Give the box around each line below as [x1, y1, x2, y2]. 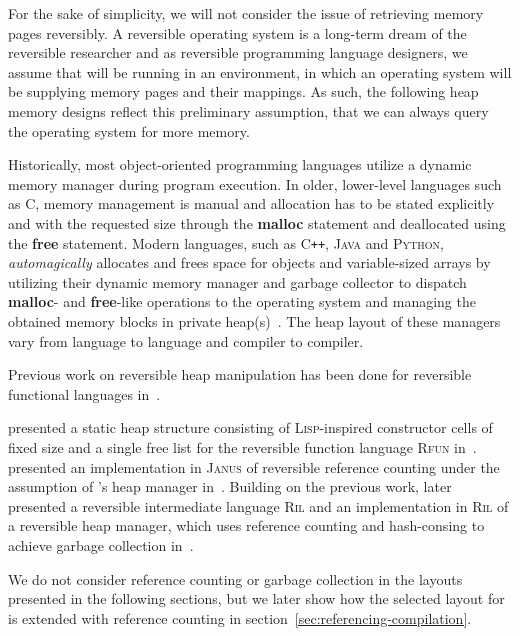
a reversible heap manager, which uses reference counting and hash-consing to [8, 515, 485, 536]
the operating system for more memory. [8, 120, 250, 141]
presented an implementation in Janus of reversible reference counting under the [8, 456, 500, 477]
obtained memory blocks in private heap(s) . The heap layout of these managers [8, 310, 501, 331]
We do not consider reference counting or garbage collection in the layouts [8, 568, 463, 589]
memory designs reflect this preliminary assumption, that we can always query [8, 100, 489, 121]
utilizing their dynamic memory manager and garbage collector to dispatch [8, 271, 467, 292]
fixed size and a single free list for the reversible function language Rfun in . [8, 436, 477, 457]
